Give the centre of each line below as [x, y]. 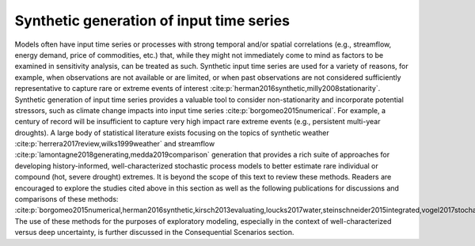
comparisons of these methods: [66, 199]
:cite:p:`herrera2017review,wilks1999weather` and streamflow [115, 144]
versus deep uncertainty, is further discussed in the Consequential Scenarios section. [154, 233]
